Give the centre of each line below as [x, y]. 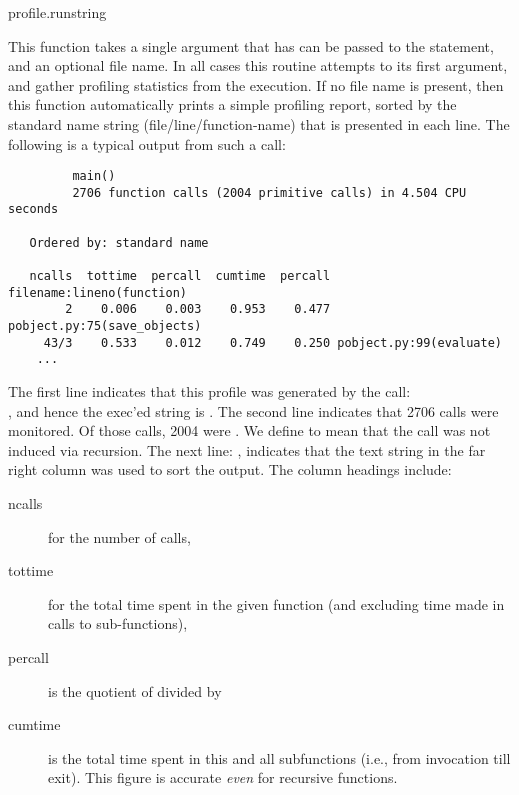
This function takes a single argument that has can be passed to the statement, [251, 45]
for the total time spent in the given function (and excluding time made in [276, 603]
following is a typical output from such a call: [147, 143]
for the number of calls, [119, 536]
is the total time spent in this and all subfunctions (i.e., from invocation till [279, 757]
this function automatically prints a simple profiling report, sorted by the [232, 104]
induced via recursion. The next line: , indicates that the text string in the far [247, 449]
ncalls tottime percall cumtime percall [180, 276]
